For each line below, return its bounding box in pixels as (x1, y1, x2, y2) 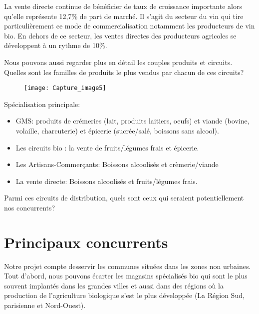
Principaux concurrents (4, 231, 168, 252)
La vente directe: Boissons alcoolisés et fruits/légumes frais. (15, 175, 198, 186)
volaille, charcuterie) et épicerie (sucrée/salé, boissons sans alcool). (15, 125, 219, 135)
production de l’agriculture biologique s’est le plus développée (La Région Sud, (4, 290, 245, 300)
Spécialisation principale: (4, 98, 80, 109)
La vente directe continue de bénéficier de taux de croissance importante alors (4, 1, 242, 11)
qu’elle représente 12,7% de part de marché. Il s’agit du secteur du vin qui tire (4, 10, 244, 21)
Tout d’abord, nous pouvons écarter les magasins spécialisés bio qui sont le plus (4, 270, 248, 281)
